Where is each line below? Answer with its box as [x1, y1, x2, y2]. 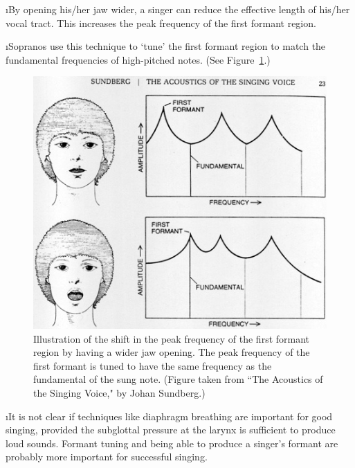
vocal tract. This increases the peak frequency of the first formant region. [6, 15, 316, 30]
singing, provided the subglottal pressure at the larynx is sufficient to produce [6, 422, 336, 437]
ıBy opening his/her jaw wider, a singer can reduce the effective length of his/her [6, 2, 350, 16]
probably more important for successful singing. [6, 449, 208, 464]
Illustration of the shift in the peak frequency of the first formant [33, 331, 310, 345]
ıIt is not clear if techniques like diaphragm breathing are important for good [6, 408, 333, 423]
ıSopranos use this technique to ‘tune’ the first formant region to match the [6, 39, 326, 53]
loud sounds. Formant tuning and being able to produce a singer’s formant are [6, 435, 338, 450]
